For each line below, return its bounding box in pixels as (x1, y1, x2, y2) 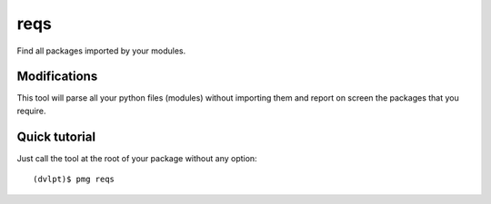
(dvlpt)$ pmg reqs (33, 174, 115, 185)
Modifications (16, 69, 98, 84)
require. (16, 105, 46, 116)
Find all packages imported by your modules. (16, 45, 186, 56)
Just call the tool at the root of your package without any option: (16, 152, 258, 163)
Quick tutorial (16, 129, 95, 144)
